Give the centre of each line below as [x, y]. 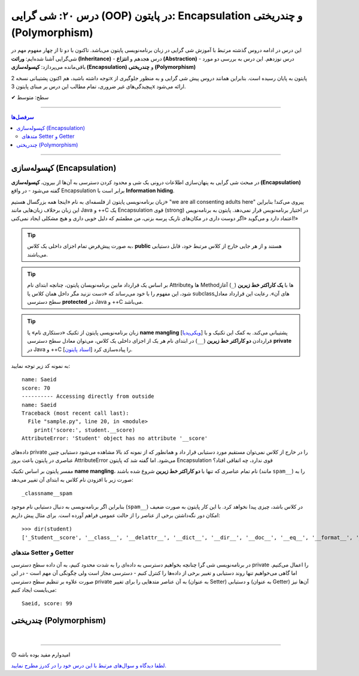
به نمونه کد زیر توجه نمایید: [41, 366]
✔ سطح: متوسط [30, 97]
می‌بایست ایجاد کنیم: [34, 590]
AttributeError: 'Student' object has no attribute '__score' [115, 438]
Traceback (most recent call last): [75, 413]
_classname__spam [47, 494]
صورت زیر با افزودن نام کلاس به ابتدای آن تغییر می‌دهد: [72, 479]
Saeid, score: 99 [47, 603]
